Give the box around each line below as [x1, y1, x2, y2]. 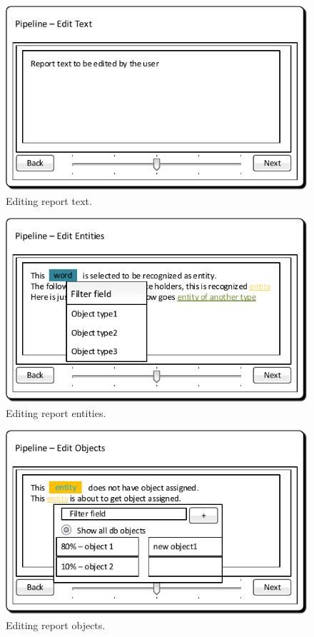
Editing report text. [6, 193, 92, 208]
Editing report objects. [6, 617, 106, 632]
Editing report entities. [6, 405, 106, 420]
